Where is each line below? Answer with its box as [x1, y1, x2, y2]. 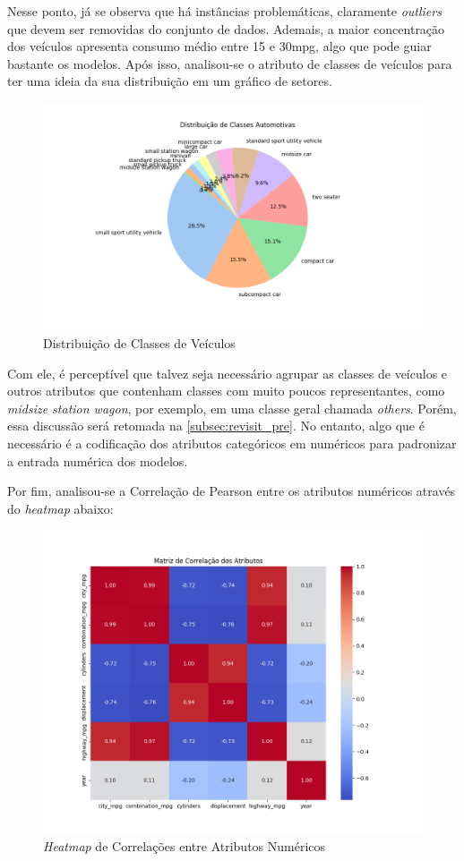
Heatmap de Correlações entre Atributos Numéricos [43, 837, 326, 856]
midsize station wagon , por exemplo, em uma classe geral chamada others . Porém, [7, 398, 457, 417]
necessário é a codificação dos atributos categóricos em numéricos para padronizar [7, 433, 457, 452]
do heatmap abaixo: [7, 499, 114, 517]
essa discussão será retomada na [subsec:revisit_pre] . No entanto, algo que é [7, 416, 425, 435]
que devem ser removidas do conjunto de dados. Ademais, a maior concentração [7, 19, 445, 38]
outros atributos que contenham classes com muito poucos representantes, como [7, 381, 445, 400]
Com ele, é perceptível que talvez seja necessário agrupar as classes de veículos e [7, 363, 448, 382]
